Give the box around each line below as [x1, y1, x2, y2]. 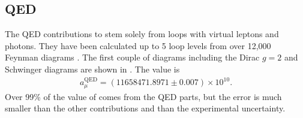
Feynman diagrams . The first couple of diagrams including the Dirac [5, 51, 260, 63]
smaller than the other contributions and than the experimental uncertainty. [5, 102, 286, 114]
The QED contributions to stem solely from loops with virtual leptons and [5, 28, 279, 40]
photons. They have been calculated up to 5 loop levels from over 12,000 [5, 39, 271, 52]
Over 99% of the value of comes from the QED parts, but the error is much [5, 90, 282, 102]
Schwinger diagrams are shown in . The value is [5, 62, 180, 75]
